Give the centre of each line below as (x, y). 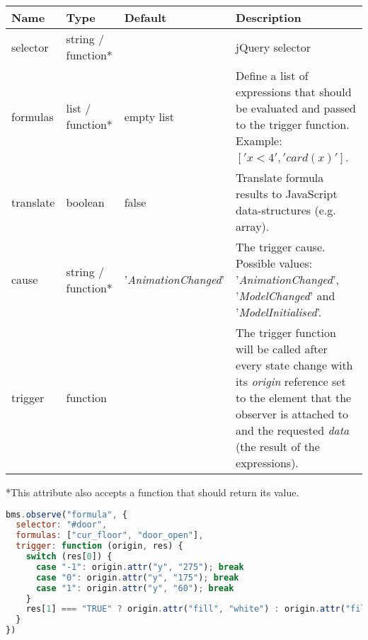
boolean (85, 202)
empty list (149, 116)
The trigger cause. (281, 247)
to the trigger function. (293, 124)
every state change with (294, 365)
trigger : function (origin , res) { (99, 546)
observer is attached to (292, 414)
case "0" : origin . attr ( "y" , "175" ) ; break (137, 577)
